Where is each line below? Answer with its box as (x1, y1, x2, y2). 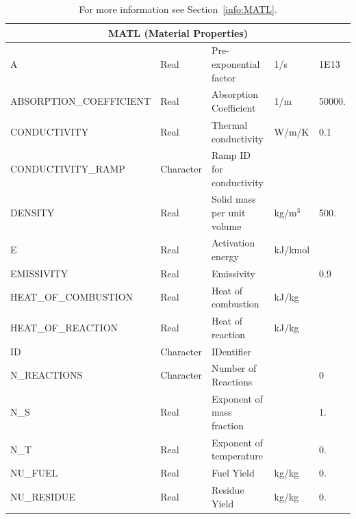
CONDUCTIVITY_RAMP (10, 161, 125, 175)
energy (211, 249, 240, 263)
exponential (211, 57, 260, 71)
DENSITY (10, 205, 55, 219)
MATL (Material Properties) (108, 25, 248, 40)
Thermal (211, 117, 248, 131)
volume (211, 218, 242, 233)
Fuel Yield (211, 466, 255, 480)
